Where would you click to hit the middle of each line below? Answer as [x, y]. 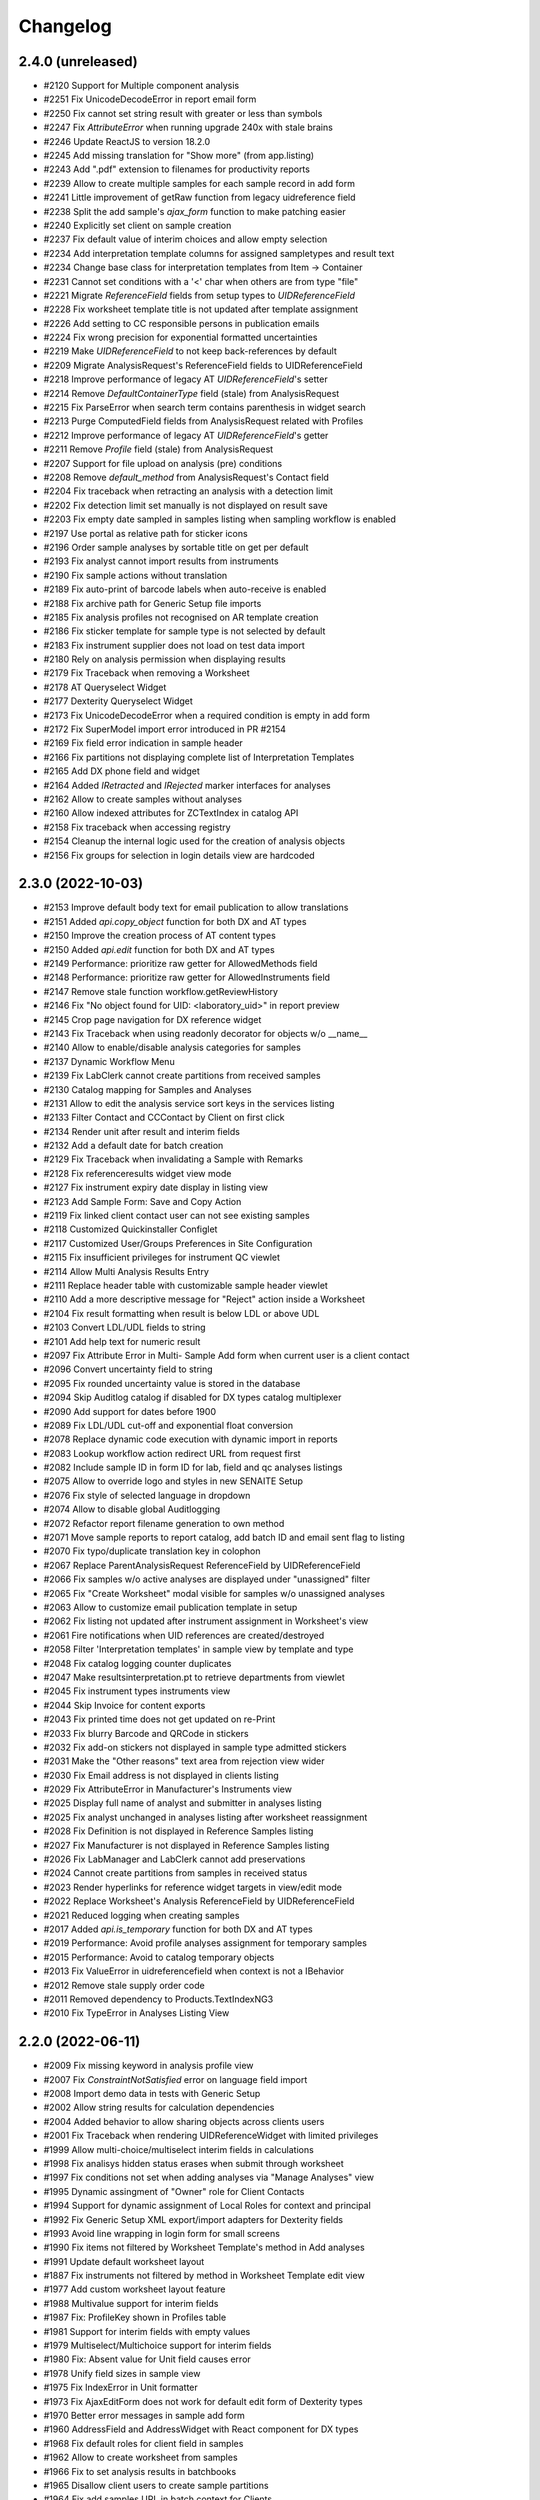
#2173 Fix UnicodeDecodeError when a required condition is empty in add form [206, 715]
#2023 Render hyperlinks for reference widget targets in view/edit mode [192, 1887]
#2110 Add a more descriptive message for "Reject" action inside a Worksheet [204, 1299]
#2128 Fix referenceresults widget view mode [137, 1173]
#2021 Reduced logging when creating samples [141, 1915]
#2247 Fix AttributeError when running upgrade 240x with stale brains [188, 127]
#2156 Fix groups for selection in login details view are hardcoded [179, 855]
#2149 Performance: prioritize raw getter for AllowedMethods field [180, 964]
